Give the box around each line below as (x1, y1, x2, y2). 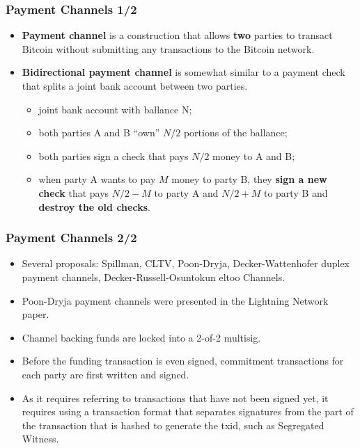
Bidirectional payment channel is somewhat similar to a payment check (22, 65, 345, 79)
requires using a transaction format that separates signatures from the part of (22, 404, 354, 419)
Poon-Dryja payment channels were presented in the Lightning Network (22, 293, 329, 307)
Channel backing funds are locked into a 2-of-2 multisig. (22, 330, 261, 344)
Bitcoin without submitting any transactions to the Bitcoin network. (22, 41, 315, 56)
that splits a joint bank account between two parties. (22, 79, 248, 93)
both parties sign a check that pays (38, 148, 189, 163)
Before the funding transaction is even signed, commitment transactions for (22, 353, 344, 368)
